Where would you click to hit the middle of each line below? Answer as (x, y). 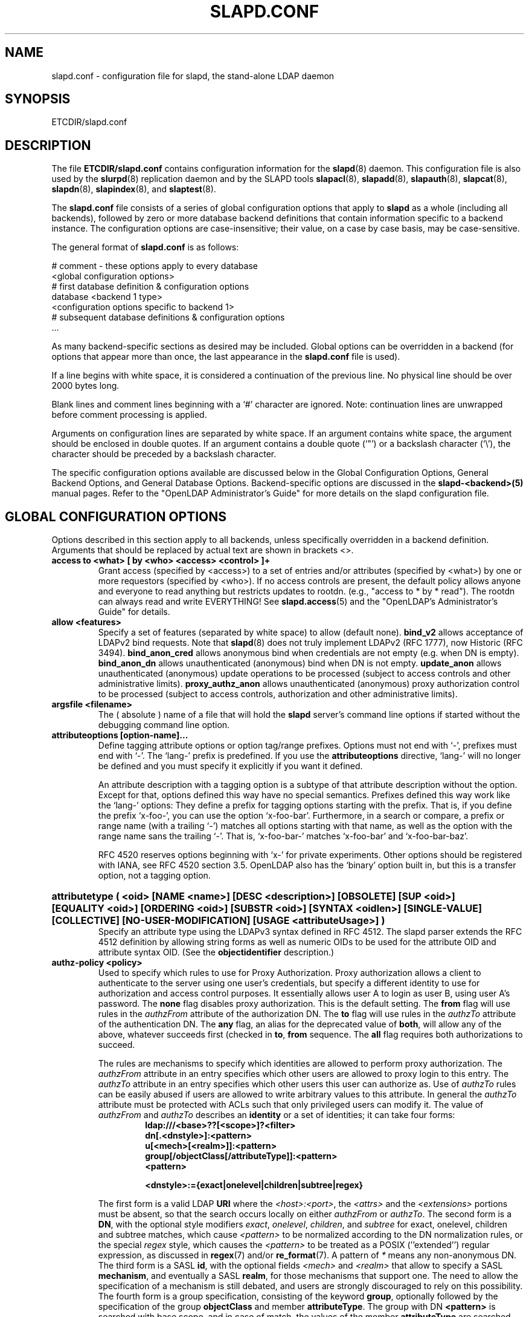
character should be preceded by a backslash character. (164, 454)
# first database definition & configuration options (150, 287)
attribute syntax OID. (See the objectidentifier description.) (216, 952)
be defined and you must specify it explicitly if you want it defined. (230, 766)
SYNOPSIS (38, 99)
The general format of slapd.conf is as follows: (145, 247)
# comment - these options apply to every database (155, 266)
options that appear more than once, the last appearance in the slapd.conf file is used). (226, 357)
